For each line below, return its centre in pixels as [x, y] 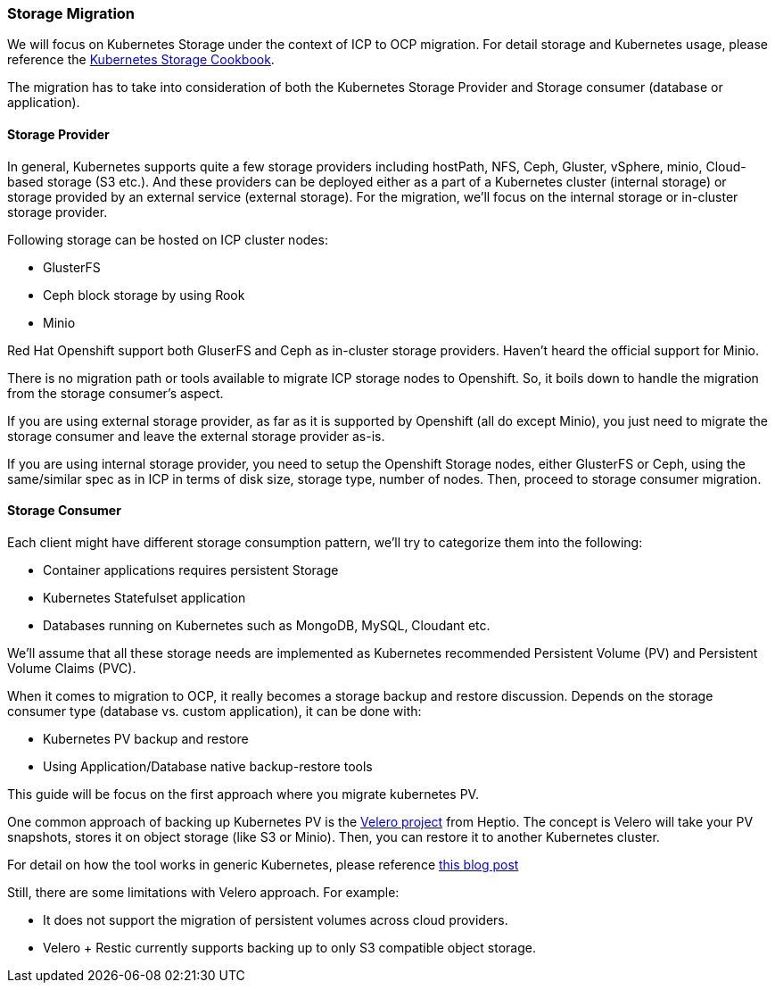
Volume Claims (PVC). [72, 668]
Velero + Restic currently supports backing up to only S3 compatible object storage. [289, 947]
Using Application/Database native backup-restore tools [208, 766]
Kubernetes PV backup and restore [146, 738]
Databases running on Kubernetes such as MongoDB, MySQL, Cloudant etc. [267, 625]
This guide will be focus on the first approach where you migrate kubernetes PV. [243, 794]
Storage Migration [71, 13]
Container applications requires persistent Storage [191, 570]
